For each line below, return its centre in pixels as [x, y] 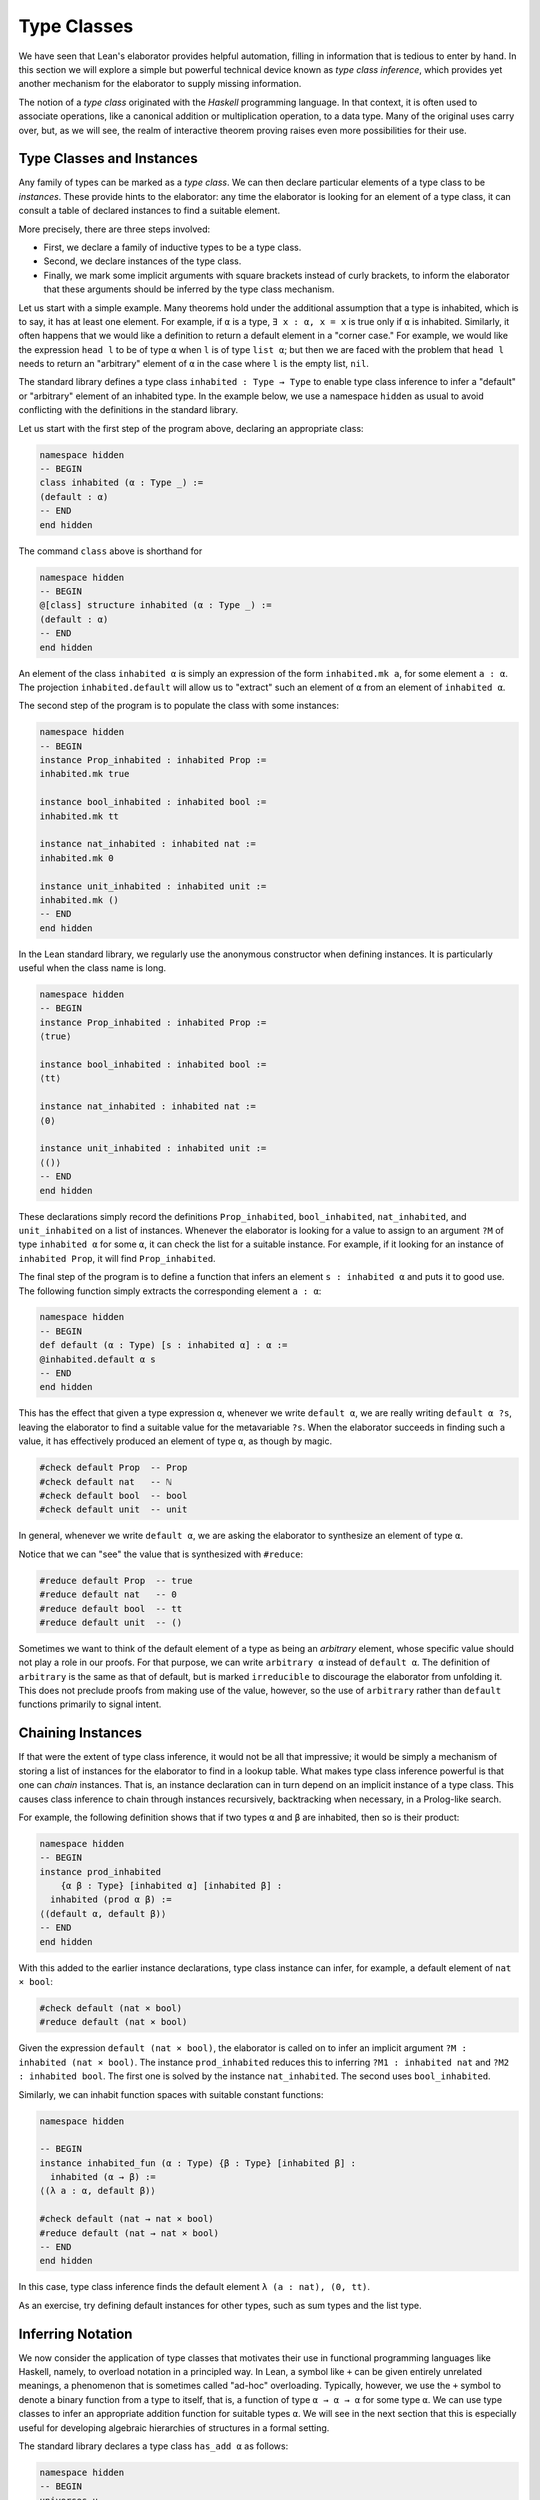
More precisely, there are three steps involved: [114, 229]
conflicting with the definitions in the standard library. [128, 410]
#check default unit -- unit [113, 1509]
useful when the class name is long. [92, 968]
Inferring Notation [75, 2333]
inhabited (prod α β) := [111, 1899]
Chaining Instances [80, 1733]
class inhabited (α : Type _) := [121, 483]
